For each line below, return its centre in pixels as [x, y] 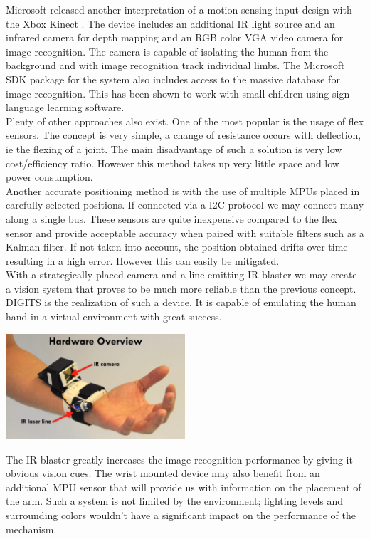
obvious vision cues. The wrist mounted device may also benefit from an [163, 473]
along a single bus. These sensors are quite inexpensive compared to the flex [171, 218]
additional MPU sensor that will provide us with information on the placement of [184, 487]
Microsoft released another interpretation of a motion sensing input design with [179, 9]
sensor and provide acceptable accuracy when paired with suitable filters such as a [185, 232]
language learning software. [65, 107]
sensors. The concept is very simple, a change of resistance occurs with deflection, [184, 135]
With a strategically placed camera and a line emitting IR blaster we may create [181, 274]
